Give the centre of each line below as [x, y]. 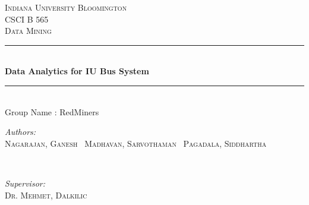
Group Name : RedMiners [52, 111]
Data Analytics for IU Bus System [77, 71]
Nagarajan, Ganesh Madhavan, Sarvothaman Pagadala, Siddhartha [136, 143]
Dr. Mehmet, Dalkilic [46, 195]
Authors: [21, 132]
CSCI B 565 [27, 19]
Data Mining [28, 31]
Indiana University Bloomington [66, 7]
